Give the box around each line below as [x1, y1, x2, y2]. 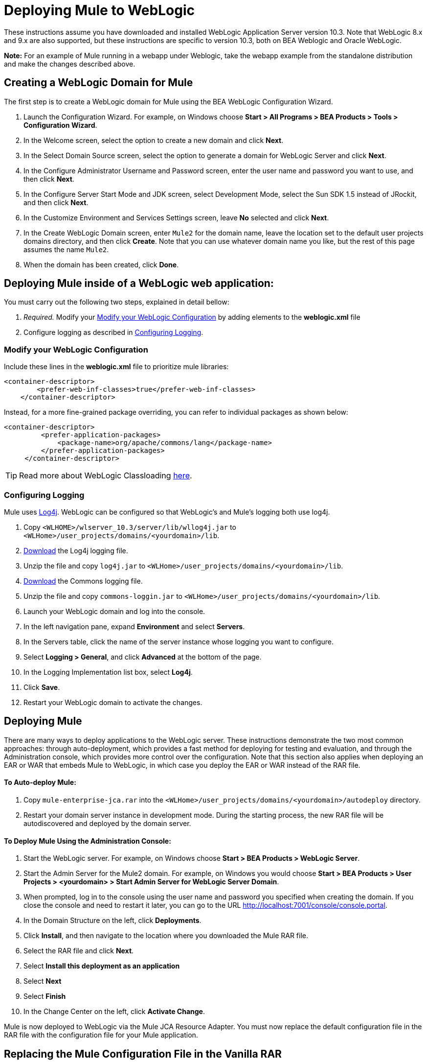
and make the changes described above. [4, 59, 135, 68]
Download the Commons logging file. [23, 576, 143, 585]
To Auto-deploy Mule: [4, 778, 76, 787]
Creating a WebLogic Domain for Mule [4, 76, 193, 89]
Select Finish [23, 992, 66, 1001]
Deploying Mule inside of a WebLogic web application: [4, 277, 274, 290]
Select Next [23, 977, 62, 986]
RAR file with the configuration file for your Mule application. [4, 1031, 198, 1040]
